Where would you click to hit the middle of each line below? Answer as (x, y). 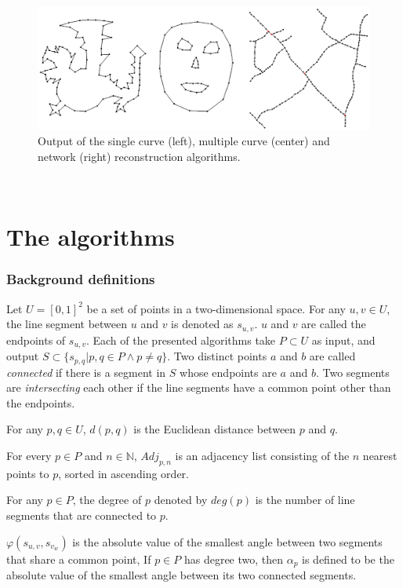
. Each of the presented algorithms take (181, 340)
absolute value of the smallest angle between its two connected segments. (182, 575)
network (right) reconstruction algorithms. (139, 156)
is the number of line (305, 500)
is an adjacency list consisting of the (262, 456)
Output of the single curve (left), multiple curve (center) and (184, 141)
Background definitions (81, 279)
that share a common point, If (79, 559)
